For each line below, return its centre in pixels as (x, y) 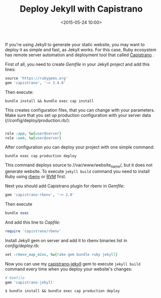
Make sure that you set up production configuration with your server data (78, 115)
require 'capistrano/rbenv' (33, 231)
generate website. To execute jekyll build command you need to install (77, 171)
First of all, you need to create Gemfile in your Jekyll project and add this (77, 64)
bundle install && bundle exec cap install (50, 101)
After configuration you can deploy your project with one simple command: (80, 147)
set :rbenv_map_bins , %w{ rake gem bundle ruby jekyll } (61, 254)
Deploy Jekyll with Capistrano (81, 9)
